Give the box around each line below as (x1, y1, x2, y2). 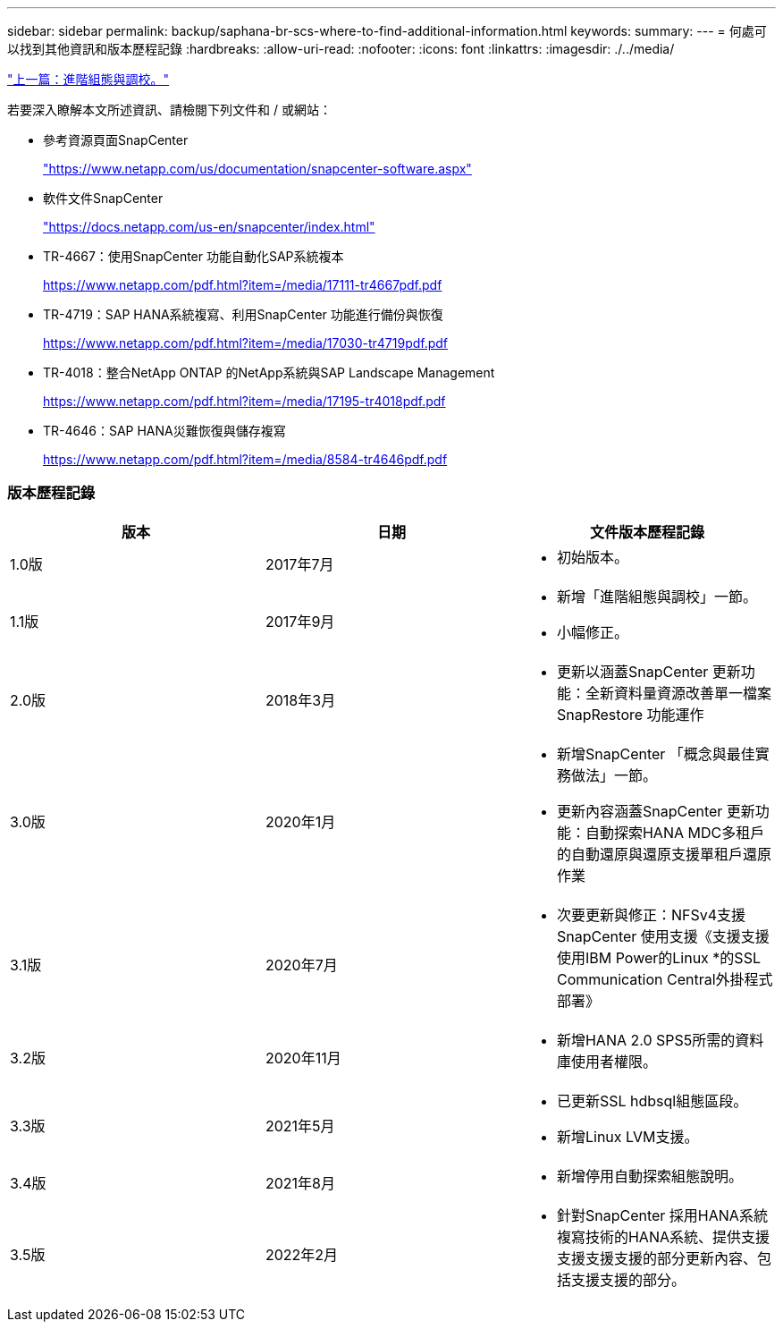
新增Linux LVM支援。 (556, 1127, 699, 1146)
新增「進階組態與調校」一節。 (556, 587, 757, 605)
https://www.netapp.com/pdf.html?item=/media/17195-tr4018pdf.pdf (43, 394, 446, 409)
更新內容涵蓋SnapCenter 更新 (556, 801, 755, 820)
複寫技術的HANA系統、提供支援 (556, 1227, 770, 1246)
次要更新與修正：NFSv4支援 (556, 905, 746, 924)
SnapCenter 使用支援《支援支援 (556, 927, 770, 945)
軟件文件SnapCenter (43, 190, 164, 206)
